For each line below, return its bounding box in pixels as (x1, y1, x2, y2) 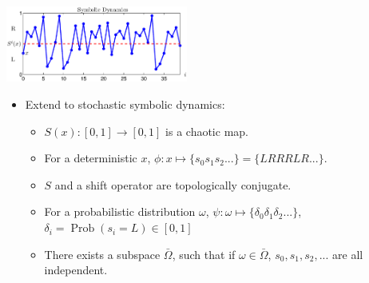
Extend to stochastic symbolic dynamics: (25, 96, 225, 113)
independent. (44, 261, 108, 278)
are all (332, 245, 363, 262)
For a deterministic (44, 149, 137, 166)
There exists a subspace (44, 245, 161, 262)
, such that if (172, 245, 236, 262)
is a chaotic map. (165, 122, 248, 139)
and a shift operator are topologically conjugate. (54, 176, 292, 193)
